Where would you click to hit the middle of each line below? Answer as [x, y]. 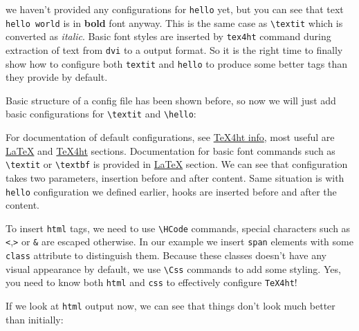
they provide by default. [57, 77]
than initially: [35, 319]
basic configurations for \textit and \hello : [101, 114]
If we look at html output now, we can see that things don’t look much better [171, 306]
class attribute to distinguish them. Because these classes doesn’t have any [166, 255]
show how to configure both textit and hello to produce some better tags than [177, 63]
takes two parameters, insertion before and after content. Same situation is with [175, 177]
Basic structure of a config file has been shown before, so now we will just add [171, 100]
